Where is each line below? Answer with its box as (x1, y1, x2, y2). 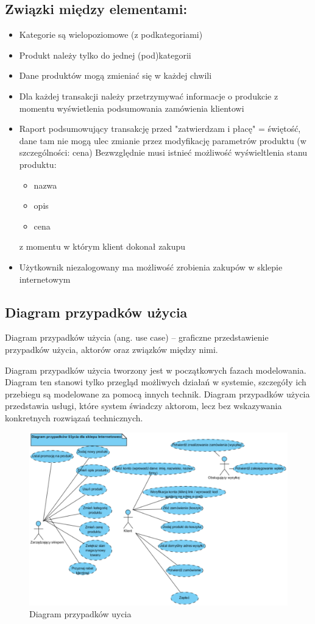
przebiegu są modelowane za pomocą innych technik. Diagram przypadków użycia (5, 387, 310, 400)
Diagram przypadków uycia (29, 608, 132, 620)
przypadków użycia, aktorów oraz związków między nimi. (5, 343, 218, 355)
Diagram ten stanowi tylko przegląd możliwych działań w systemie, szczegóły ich (5, 375, 306, 388)
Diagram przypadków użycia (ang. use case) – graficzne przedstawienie (5, 331, 269, 344)
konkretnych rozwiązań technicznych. (5, 411, 143, 424)
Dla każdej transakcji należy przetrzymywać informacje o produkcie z (19, 89, 278, 102)
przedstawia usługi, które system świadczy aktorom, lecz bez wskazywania (5, 399, 282, 412)
